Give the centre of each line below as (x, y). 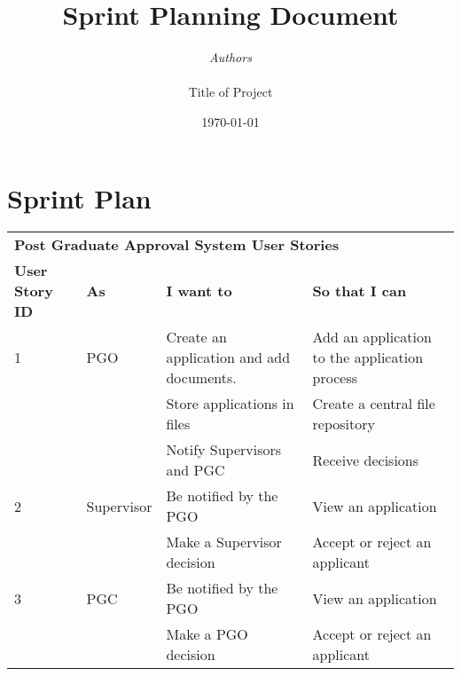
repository (344, 424)
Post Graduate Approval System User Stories (177, 245)
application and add (228, 358)
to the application (368, 358)
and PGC (195, 470)
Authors (230, 57)
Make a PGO (207, 634)
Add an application (372, 337)
